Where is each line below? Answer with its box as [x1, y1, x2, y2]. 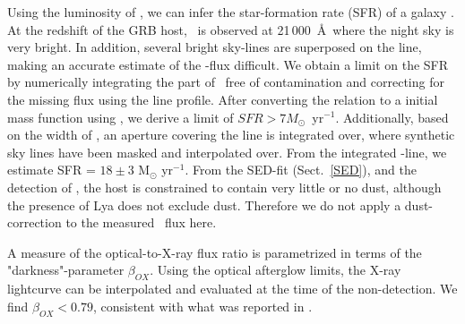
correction [7, 213, 62, 232]
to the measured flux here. [65, 213, 217, 232]
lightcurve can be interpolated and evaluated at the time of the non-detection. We [7, 279, 458, 298]
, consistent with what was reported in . [92, 296, 313, 315]
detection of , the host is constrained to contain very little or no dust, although [7, 177, 442, 196]
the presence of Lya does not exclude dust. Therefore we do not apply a [7, 195, 401, 214]
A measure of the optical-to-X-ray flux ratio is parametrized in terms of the [7, 243, 422, 261]
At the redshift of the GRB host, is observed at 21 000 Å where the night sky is [7, 20, 454, 38]
